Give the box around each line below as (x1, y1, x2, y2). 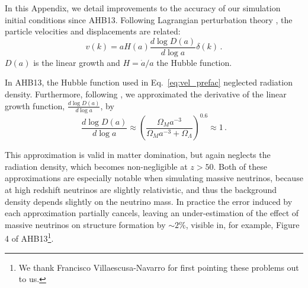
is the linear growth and (33, 56, 120, 68)
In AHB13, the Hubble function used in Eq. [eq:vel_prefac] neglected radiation (5, 76, 293, 88)
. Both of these (213, 160, 267, 172)
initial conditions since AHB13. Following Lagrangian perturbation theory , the (5, 13, 293, 26)
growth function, (5, 99, 65, 112)
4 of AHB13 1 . (5, 230, 54, 245)
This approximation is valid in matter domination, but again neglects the (5, 148, 271, 161)
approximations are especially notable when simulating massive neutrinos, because (5, 172, 303, 184)
